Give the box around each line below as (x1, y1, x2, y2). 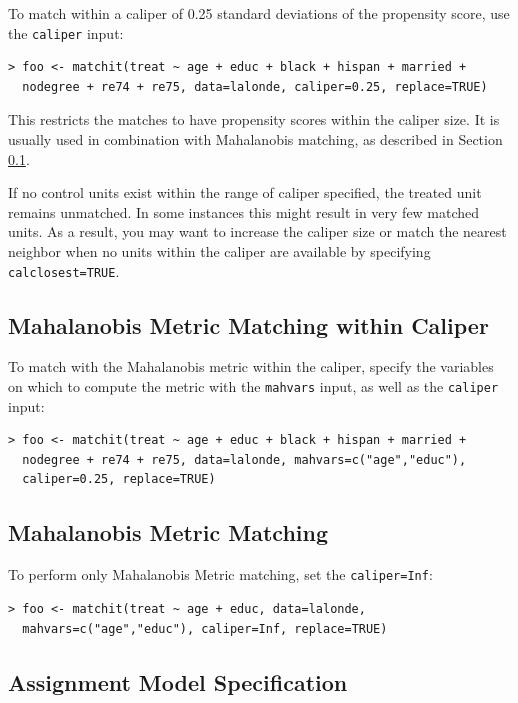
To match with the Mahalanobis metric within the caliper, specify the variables (8, 356, 494, 377)
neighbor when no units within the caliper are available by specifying (8, 241, 431, 261)
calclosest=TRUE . (8, 260, 120, 281)
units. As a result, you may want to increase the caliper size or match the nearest (8, 221, 507, 242)
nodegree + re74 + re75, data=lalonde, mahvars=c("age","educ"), (22, 452, 467, 467)
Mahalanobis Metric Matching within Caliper (8, 309, 489, 340)
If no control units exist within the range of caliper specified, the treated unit (8, 182, 482, 203)
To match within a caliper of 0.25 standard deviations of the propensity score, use (8, 3, 510, 23)
